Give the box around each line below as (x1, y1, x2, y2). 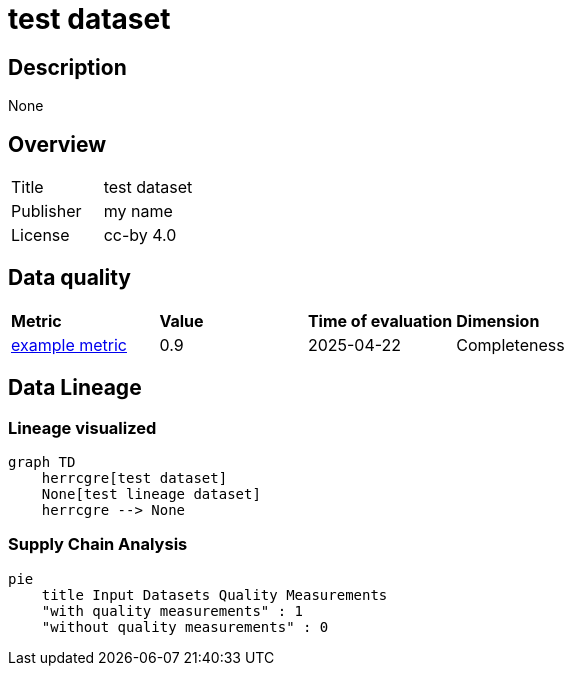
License (11, 225, 70, 246)
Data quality (8, 265, 131, 291)
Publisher (11, 201, 82, 222)
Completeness (456, 334, 565, 355)
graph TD (8, 454, 76, 471)
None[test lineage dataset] (41, 486, 261, 503)
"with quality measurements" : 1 (41, 602, 304, 619)
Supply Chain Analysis (8, 534, 188, 555)
